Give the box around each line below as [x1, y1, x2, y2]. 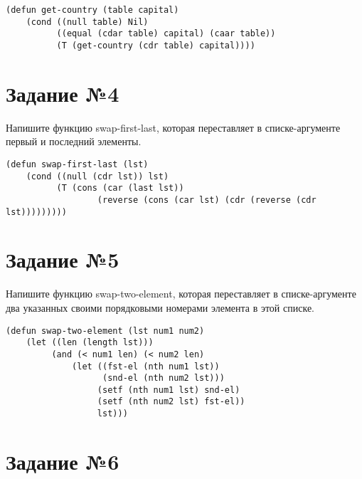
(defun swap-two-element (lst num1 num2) [6, 325, 205, 336]
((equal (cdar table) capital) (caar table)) [56, 28, 276, 39]
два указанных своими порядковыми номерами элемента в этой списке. [6, 300, 314, 315]
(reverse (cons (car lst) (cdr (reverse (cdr [97, 194, 316, 205]
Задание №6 [6, 446, 119, 475]
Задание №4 [6, 78, 119, 107]
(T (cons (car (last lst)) [56, 183, 184, 194]
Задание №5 [6, 245, 119, 274]
